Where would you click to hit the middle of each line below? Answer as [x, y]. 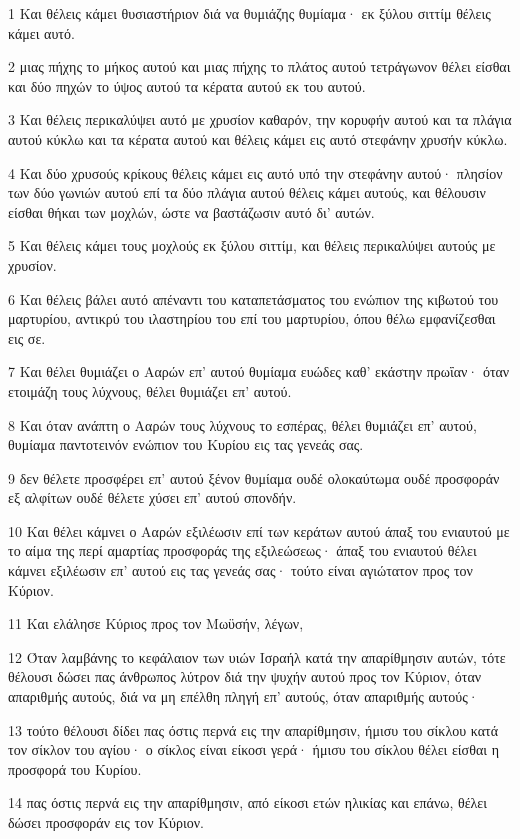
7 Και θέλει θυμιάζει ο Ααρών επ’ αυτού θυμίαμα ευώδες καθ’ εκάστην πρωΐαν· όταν [259, 371]
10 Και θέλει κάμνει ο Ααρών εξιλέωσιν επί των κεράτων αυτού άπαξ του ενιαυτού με [259, 530]
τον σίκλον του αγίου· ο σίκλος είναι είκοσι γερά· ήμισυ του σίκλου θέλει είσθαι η [253, 749]
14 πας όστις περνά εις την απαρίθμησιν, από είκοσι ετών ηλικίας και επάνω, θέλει [247, 802]
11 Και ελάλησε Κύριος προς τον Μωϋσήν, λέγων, [156, 623]
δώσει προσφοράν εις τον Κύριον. [106, 822]
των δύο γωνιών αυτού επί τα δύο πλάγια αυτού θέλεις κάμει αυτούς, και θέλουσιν [247, 192]
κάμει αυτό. [41, 32]
